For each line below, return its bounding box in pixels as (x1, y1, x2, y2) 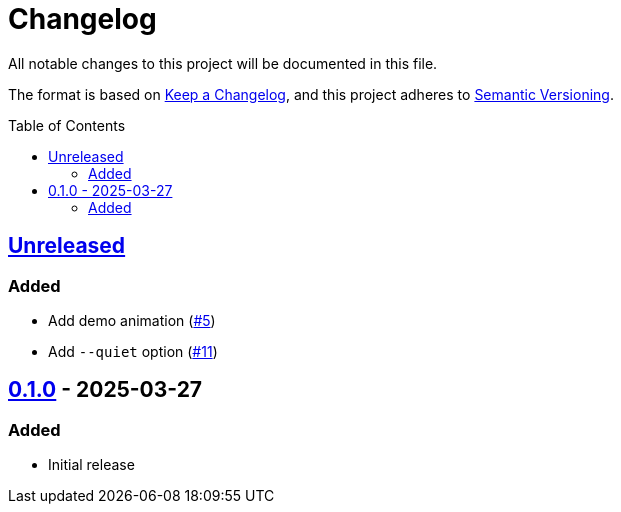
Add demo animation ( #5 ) (48, 311, 216, 329)
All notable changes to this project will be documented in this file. (8, 54, 438, 72)
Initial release (48, 456, 135, 474)
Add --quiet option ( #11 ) (48, 342, 218, 360)
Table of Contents (8, 116, 126, 134)
